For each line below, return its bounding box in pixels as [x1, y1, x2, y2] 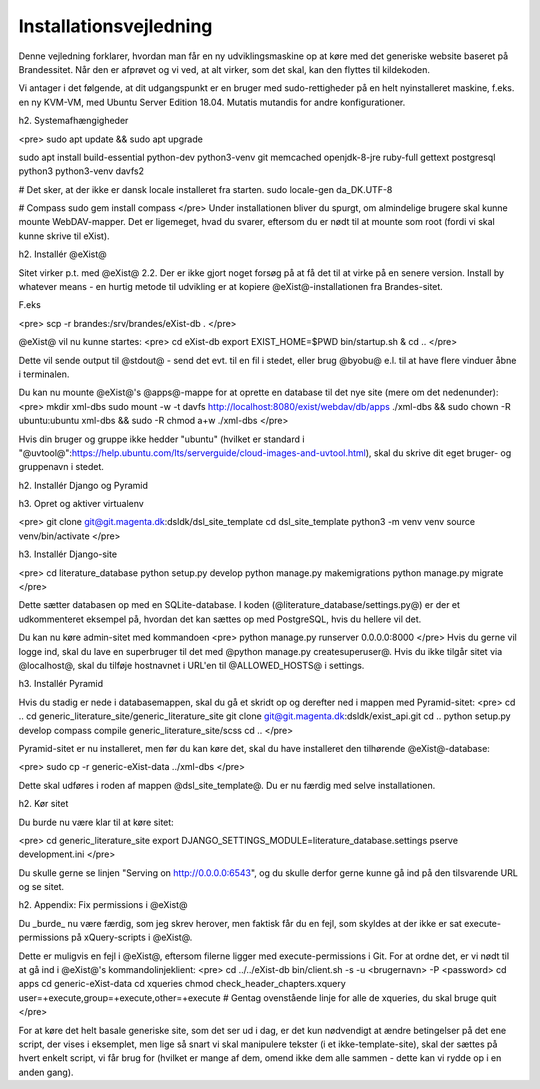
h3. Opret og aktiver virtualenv [18, 498, 144, 510]
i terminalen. [18, 368, 70, 380]
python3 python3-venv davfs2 [18, 165, 145, 177]
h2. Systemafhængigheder [18, 115, 129, 127]
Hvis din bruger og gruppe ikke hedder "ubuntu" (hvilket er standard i [18, 433, 305, 445]
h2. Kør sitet [18, 798, 69, 810]
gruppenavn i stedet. [18, 461, 105, 473]
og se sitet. [18, 881, 65, 893]
